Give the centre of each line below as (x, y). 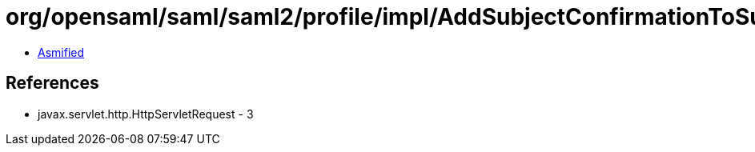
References (52, 83)
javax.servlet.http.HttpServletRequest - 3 (146, 114)
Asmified (61, 52)
